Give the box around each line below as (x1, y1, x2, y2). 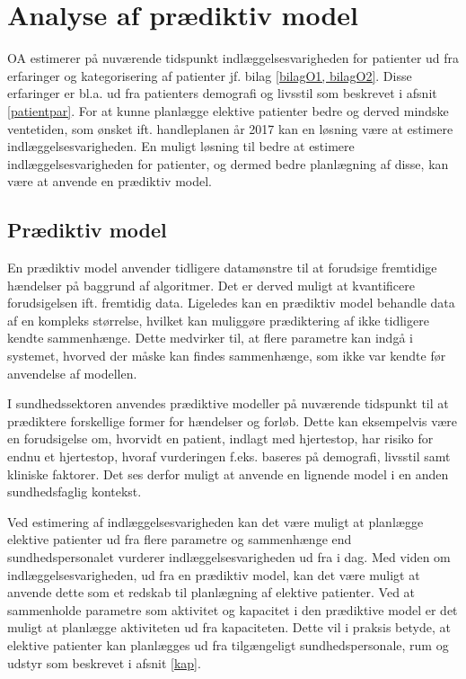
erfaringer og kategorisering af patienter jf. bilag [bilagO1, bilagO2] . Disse (7, 66, 412, 85)
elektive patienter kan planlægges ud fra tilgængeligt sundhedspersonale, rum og (7, 635, 449, 654)
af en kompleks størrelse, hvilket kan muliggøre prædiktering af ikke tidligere (7, 310, 429, 329)
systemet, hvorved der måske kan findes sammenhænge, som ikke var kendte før (7, 346, 446, 365)
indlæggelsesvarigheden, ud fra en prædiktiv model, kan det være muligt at (7, 565, 420, 584)
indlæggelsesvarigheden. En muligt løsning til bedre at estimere (7, 137, 355, 156)
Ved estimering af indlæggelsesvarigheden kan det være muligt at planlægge (7, 512, 424, 531)
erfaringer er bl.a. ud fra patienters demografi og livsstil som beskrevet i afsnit (7, 84, 437, 103)
